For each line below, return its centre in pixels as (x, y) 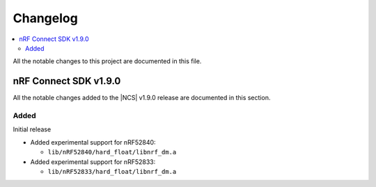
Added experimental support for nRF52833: (93, 162)
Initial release (32, 129)
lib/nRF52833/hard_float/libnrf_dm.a (112, 171)
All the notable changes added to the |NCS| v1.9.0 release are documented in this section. (142, 98)
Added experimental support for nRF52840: (93, 142)
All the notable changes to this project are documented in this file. (107, 61)
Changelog (45, 18)
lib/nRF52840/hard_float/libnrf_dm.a (112, 152)
